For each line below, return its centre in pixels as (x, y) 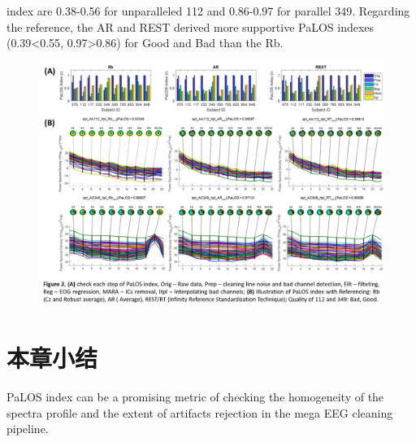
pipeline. (28, 429)
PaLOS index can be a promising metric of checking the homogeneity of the (195, 397)
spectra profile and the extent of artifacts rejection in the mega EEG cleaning (200, 412)
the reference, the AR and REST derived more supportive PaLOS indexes (191, 26)
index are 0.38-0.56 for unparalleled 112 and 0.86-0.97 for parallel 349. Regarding (208, 11)
